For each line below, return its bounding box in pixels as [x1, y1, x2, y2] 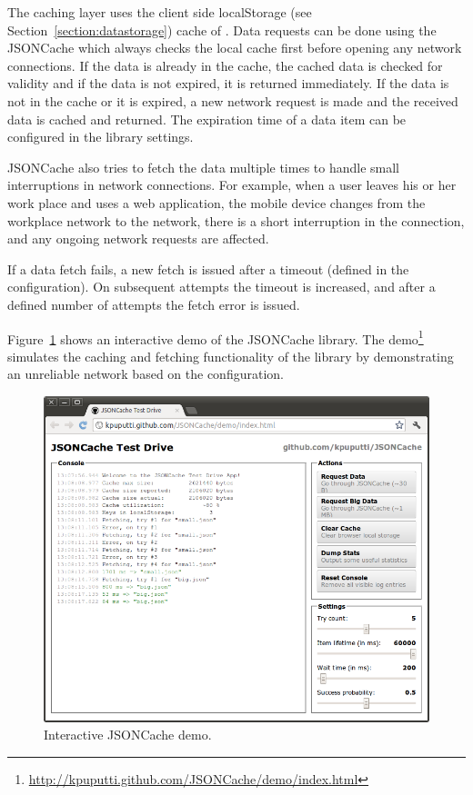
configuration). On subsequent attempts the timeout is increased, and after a [7, 277, 436, 296]
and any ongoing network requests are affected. [7, 229, 269, 248]
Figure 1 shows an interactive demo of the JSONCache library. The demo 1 [7, 326, 424, 348]
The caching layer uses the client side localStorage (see [7, 3, 312, 21]
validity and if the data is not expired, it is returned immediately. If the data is [7, 74, 449, 93]
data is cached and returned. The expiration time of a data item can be [7, 109, 407, 128]
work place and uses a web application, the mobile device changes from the [7, 193, 426, 212]
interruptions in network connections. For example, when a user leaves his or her [7, 175, 457, 194]
